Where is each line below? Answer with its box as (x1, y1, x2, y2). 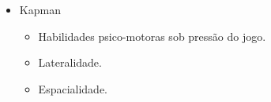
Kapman (19, 2, 61, 17)
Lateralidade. (38, 54, 102, 71)
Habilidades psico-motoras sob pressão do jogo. (38, 27, 266, 44)
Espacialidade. (38, 80, 107, 97)
